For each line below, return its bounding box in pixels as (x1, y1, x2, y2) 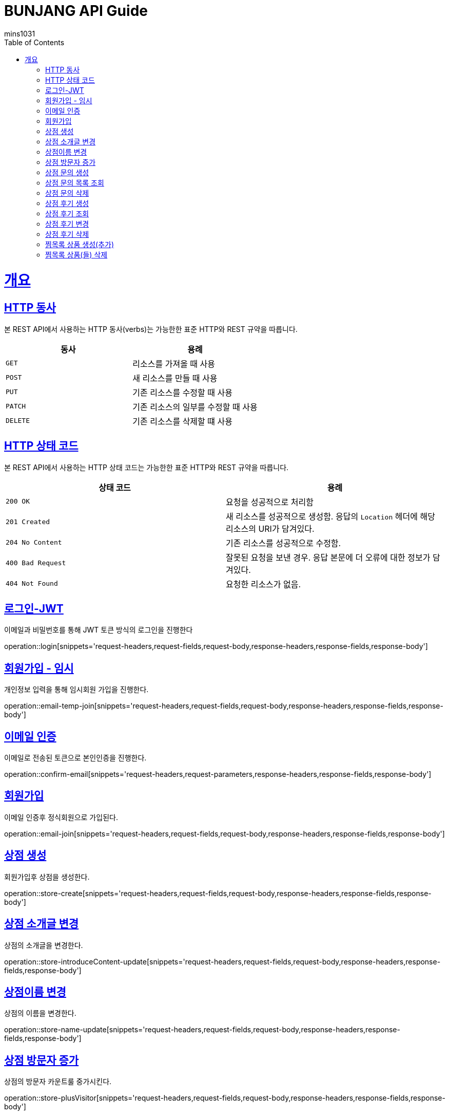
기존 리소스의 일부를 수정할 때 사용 (132, 401, 258, 412)
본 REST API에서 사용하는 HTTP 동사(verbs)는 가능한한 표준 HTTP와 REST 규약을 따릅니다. (4, 324, 298, 333)
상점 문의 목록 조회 (45, 178, 104, 187)
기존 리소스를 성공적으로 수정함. (226, 537, 341, 548)
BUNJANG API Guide (4, 2, 148, 20)
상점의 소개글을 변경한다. (4, 940, 83, 950)
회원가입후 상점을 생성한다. (4, 872, 90, 881)
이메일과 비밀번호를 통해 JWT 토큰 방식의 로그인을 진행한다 (4, 625, 193, 635)
